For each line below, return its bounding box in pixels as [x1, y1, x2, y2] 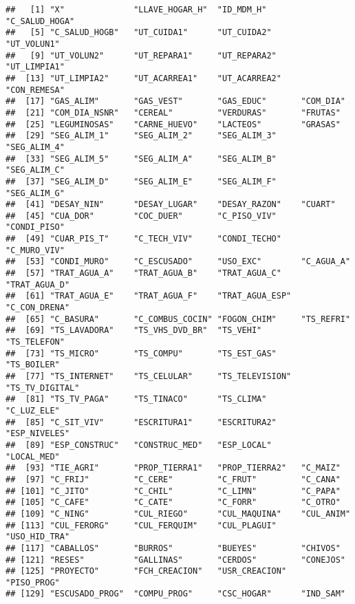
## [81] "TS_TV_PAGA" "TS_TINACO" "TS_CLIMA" [6, 394, 267, 405]
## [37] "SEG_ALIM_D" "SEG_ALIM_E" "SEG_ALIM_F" [6, 176, 277, 186]
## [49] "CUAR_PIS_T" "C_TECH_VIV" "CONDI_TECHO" [6, 234, 281, 244]
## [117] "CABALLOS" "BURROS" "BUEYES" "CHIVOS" [6, 543, 341, 553]
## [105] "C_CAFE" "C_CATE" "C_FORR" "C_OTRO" [6, 497, 341, 508]
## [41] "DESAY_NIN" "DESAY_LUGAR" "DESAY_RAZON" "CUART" [6, 199, 336, 210]
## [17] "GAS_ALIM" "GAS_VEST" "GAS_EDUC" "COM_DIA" [6, 96, 345, 107]
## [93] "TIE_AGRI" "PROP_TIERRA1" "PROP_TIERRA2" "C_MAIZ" [6, 463, 341, 473]
